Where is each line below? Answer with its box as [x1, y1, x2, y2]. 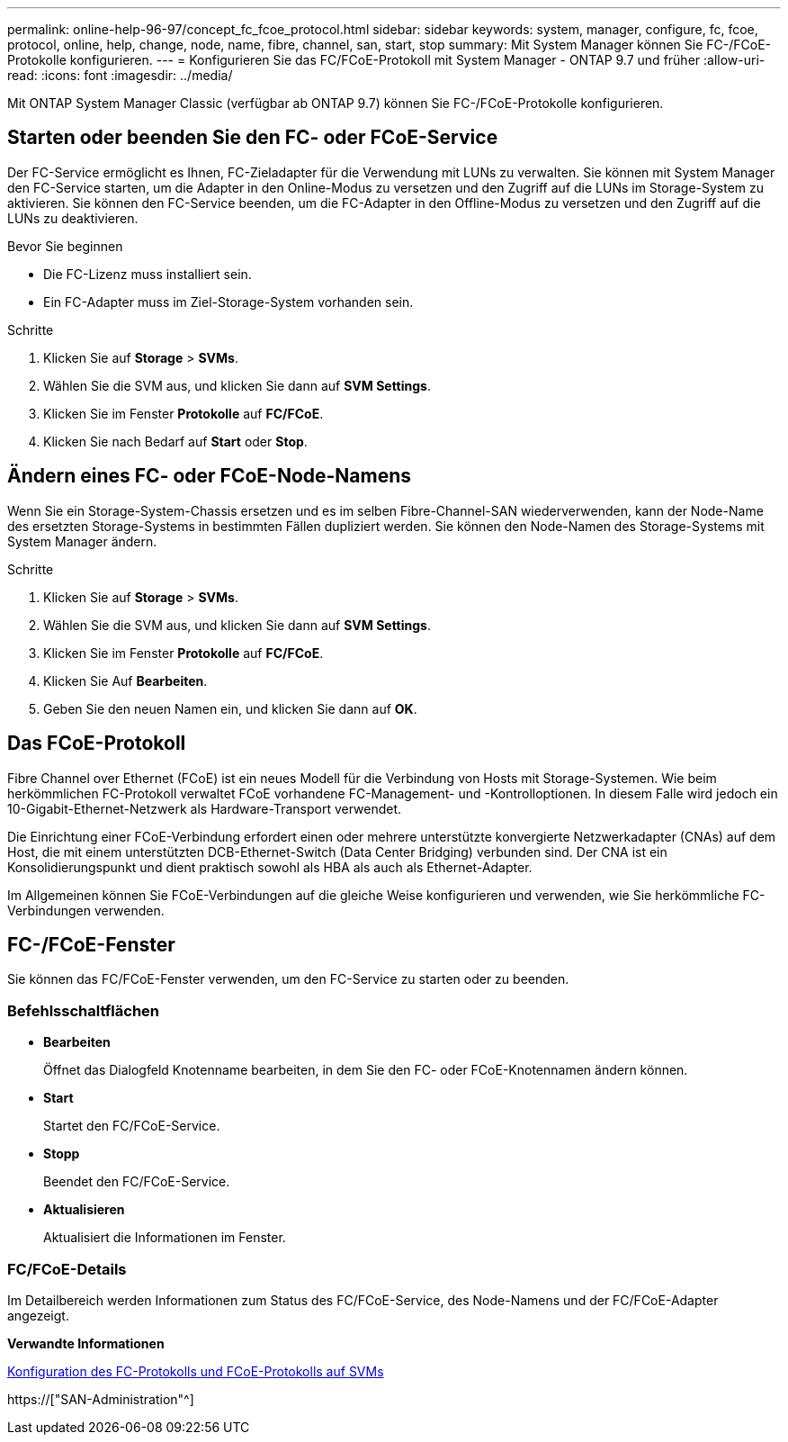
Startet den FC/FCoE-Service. [43, 1118, 220, 1134]
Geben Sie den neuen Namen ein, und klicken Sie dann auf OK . [43, 700, 417, 716]
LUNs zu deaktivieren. [7, 210, 139, 226]
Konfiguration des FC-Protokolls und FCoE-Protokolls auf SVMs [7, 1363, 384, 1379]
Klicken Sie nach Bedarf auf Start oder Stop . [43, 433, 308, 449]
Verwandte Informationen [7, 1335, 165, 1351]
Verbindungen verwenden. [7, 902, 165, 918]
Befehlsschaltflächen [7, 1001, 160, 1020]
